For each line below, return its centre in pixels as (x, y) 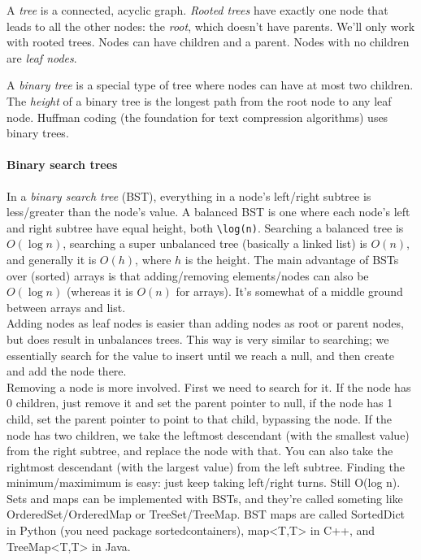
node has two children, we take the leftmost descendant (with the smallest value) (208, 434)
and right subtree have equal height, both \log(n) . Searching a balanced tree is (205, 227)
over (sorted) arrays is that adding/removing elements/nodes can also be (188, 275)
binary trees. (38, 133)
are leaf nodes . (42, 57)
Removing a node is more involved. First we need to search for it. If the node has (209, 386)
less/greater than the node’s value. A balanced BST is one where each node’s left (208, 212)
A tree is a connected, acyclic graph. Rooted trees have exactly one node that (197, 10)
